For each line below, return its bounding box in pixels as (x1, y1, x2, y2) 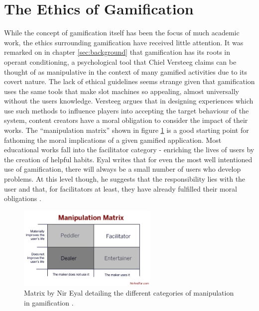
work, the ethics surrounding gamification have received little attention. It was (4, 37, 244, 47)
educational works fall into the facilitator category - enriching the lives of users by (4, 144, 255, 155)
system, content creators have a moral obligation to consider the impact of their (4, 115, 248, 125)
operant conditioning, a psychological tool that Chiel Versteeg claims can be (4, 56, 237, 67)
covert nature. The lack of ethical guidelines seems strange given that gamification (4, 76, 255, 87)
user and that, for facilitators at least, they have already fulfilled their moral (4, 183, 237, 194)
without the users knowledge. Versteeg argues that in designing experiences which (4, 96, 254, 106)
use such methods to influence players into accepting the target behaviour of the (4, 105, 249, 115)
